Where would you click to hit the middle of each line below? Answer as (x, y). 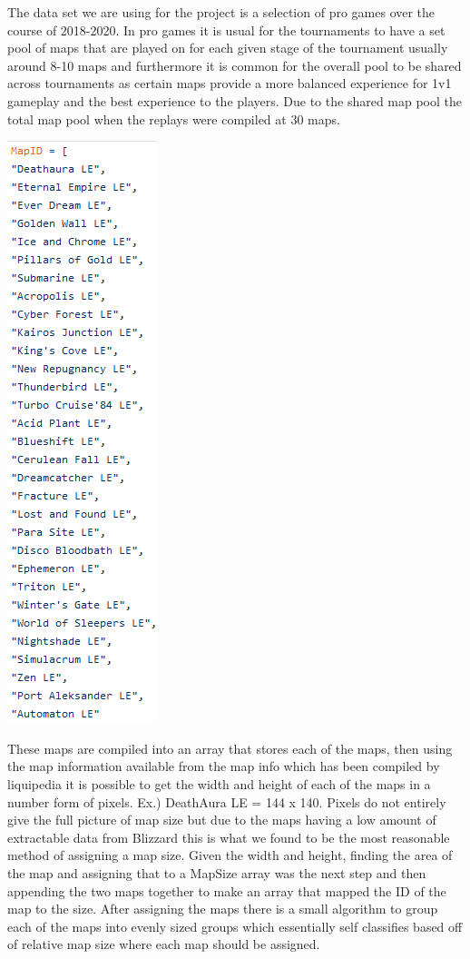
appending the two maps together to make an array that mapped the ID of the (227, 890)
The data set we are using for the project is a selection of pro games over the (221, 12)
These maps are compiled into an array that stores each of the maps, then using (230, 748)
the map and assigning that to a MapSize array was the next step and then (217, 872)
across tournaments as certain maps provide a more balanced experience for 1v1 (230, 83)
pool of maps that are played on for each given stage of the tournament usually (228, 48)
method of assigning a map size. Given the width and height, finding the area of (230, 855)
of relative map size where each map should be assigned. (164, 944)
